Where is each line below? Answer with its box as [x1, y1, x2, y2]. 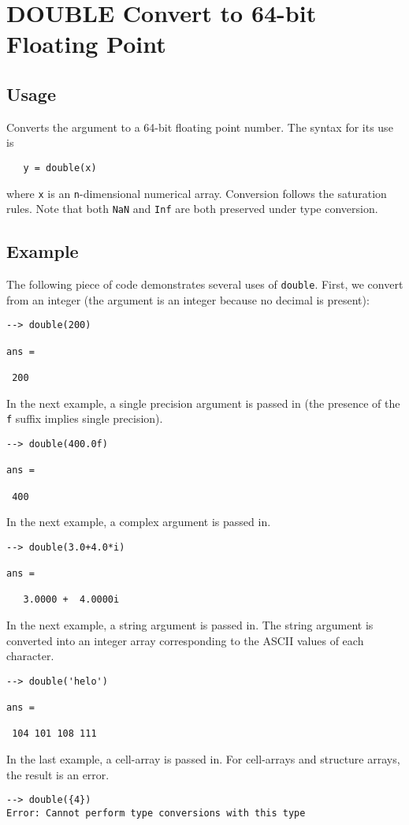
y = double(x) [23, 162, 97, 174]
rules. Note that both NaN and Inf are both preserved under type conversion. [6, 200, 378, 217]
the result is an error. [6, 766, 110, 782]
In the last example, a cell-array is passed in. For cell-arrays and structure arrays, [6, 751, 400, 767]
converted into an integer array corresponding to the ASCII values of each [6, 632, 364, 648]
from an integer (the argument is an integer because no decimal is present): [6, 291, 370, 308]
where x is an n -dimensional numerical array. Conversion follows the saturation [6, 185, 387, 201]
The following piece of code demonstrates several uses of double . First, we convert [6, 276, 403, 293]
